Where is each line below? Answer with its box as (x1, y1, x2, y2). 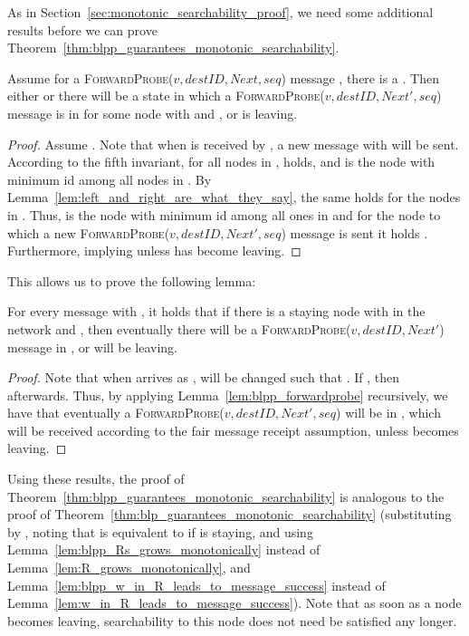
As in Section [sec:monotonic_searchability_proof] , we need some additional (7, 3, 434, 21)
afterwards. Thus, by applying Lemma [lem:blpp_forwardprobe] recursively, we (7, 385, 448, 404)
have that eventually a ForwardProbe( (7, 403, 225, 422)
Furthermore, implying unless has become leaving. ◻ (7, 241, 301, 260)
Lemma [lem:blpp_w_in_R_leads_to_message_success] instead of (7, 575, 386, 594)
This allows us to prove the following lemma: (7, 271, 256, 290)
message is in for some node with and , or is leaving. (7, 103, 298, 122)
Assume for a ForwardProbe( (7, 68, 174, 87)
